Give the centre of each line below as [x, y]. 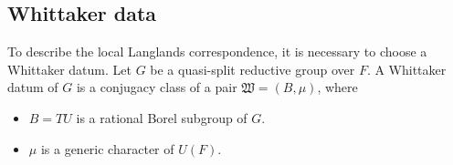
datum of [33, 87]
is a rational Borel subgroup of [162, 117]
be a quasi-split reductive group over [253, 69]
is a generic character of [107, 148]
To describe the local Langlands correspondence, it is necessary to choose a [217, 52]
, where [337, 87]
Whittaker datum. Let [69, 69]
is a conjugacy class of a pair [157, 87]
